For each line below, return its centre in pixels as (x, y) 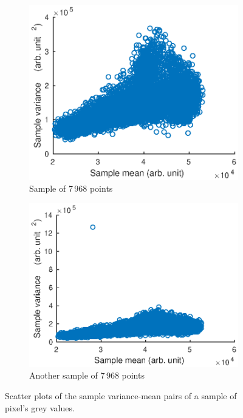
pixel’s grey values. (40, 407)
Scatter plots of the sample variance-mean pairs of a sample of (121, 396)
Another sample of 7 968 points (87, 375)
